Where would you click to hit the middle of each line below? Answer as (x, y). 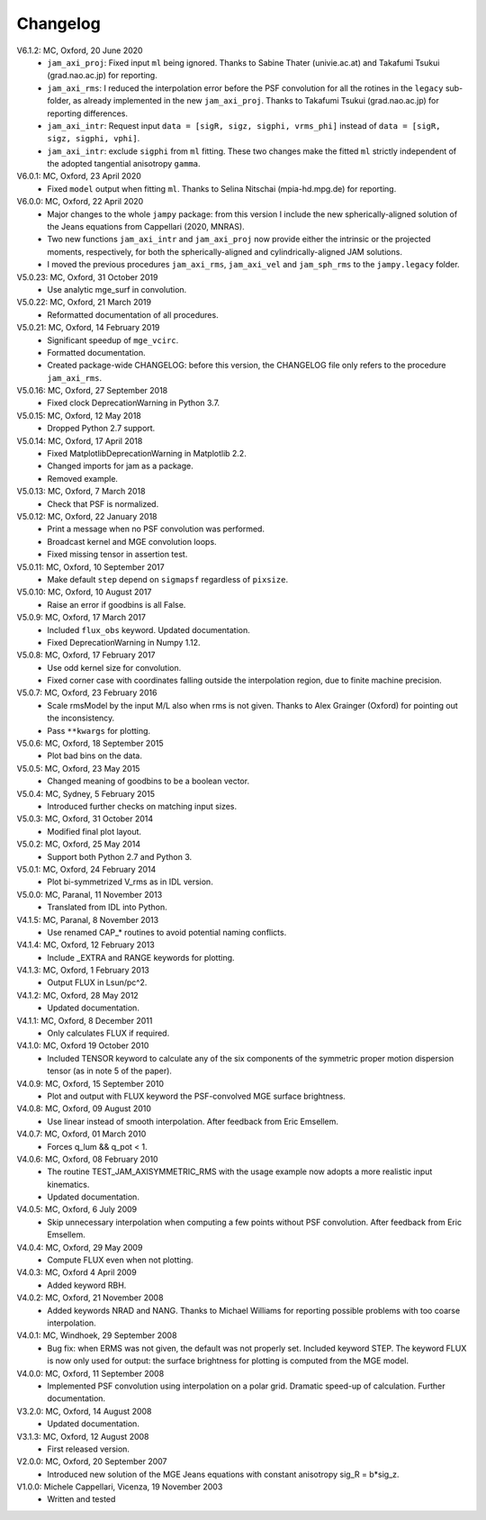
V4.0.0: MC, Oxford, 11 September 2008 (90, 1373)
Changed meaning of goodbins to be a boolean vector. (148, 781)
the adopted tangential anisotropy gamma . (124, 164)
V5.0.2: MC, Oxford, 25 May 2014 (79, 844)
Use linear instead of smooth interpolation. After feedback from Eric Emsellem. (193, 1121)
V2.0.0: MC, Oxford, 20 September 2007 (92, 1461)
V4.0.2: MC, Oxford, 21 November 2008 (90, 1298)
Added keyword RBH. (87, 1285)
